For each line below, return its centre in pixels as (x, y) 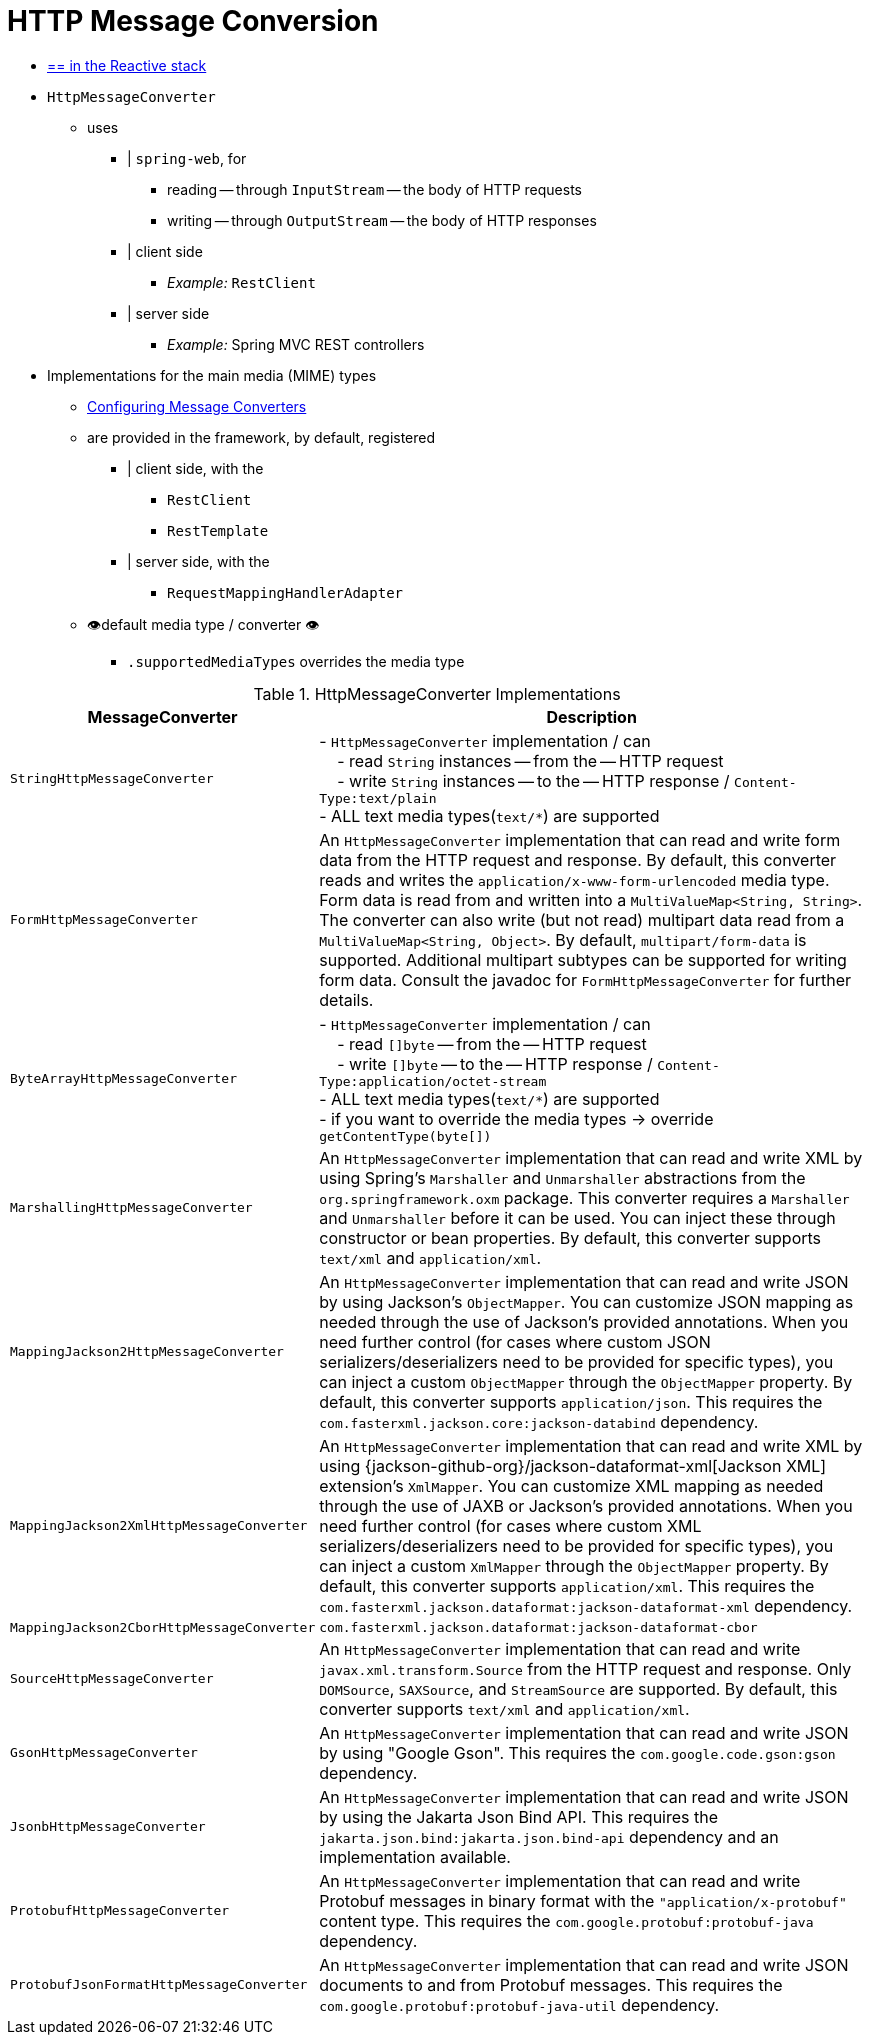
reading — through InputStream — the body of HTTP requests (374, 189)
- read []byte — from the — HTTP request (492, 1043)
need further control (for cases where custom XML (510, 1525)
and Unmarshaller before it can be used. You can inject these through (577, 1217)
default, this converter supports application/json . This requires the (571, 1401)
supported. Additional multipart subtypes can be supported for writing (583, 959)
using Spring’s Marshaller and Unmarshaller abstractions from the (562, 1177)
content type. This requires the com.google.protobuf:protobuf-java (566, 1920)
